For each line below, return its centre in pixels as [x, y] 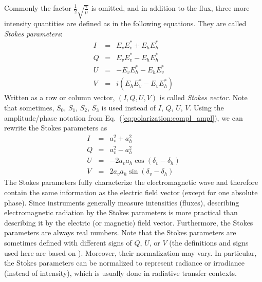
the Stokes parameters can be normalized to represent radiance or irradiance [125, 263]
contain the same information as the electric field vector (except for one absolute [131, 192]
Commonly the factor [38, 8]
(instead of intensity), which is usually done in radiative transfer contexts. [120, 272]
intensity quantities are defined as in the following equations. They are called [125, 23]
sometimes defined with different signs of [68, 242]
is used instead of [129, 108]
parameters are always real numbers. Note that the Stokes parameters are [120, 232]
